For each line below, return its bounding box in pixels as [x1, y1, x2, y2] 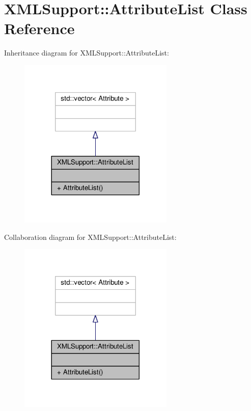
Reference [4, 18, 75, 39]
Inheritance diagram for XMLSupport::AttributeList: [4, 47, 169, 58]
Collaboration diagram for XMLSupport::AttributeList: [4, 231, 177, 242]
